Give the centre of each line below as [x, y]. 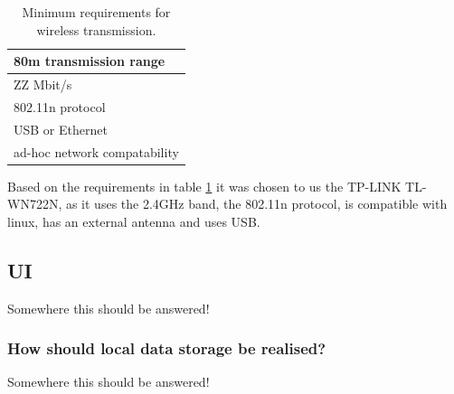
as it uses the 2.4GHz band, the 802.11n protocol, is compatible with [256, 204]
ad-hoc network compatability [96, 151]
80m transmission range [90, 61]
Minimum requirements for [96, 12]
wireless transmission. [96, 29]
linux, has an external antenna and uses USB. [134, 221]
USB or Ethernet [61, 129]
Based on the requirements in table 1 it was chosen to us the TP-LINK [204, 186]
